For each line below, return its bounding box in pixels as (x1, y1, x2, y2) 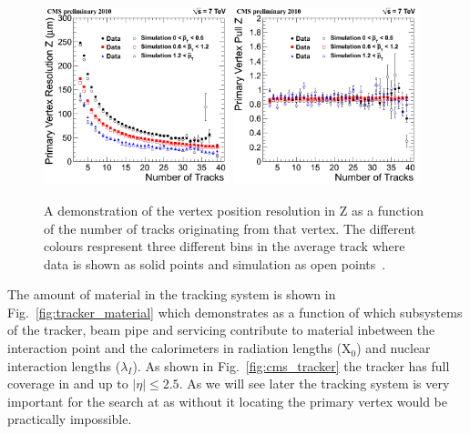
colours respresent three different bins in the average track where (44, 237, 405, 256)
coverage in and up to (7, 374, 128, 393)
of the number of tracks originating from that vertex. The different (44, 218, 416, 237)
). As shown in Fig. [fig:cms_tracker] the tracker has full (132, 356, 450, 375)
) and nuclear (356, 338, 431, 358)
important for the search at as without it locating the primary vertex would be (7, 391, 448, 410)
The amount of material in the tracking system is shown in (7, 285, 336, 304)
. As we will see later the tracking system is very (179, 374, 450, 393)
